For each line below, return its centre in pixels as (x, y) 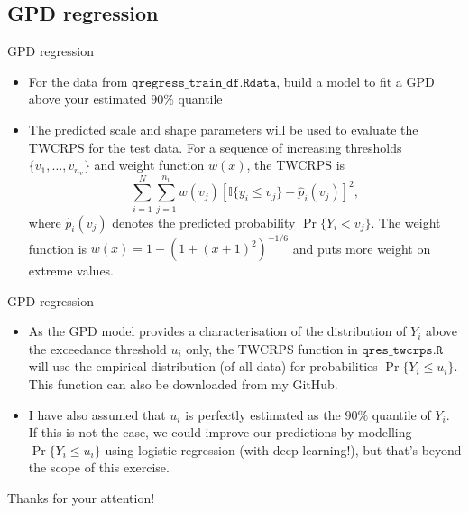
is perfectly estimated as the (263, 414)
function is (58, 248)
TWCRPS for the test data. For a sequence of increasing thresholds (215, 147)
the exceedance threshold (97, 348)
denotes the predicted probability (204, 222)
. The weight (406, 222)
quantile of (401, 414)
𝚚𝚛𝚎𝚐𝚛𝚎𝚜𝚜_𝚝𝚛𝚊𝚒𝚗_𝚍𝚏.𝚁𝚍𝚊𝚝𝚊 (204, 83)
